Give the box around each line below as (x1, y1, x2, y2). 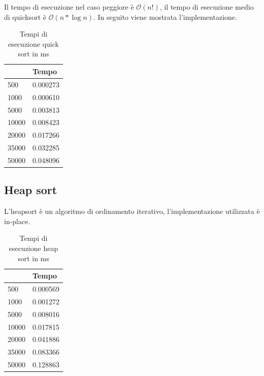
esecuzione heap (9, 242, 58, 253)
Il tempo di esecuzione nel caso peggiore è (4, 2, 134, 12)
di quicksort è (4, 11, 46, 22)
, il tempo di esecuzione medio (159, 2, 254, 12)
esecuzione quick (8, 38, 59, 49)
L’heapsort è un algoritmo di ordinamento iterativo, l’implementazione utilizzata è (4, 206, 260, 216)
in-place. (4, 215, 30, 226)
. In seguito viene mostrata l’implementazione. (93, 11, 237, 22)
